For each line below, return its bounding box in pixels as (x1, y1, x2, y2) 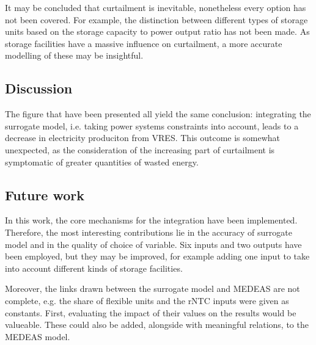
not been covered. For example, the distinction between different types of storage (5, 13, 308, 26)
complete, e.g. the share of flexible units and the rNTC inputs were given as (5, 294, 289, 307)
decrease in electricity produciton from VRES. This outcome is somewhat (5, 131, 280, 144)
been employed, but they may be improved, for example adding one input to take (5, 250, 310, 263)
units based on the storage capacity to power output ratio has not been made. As (5, 25, 310, 38)
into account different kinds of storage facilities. (5, 261, 183, 274)
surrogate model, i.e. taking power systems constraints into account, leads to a (5, 119, 299, 132)
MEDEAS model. (5, 330, 70, 343)
